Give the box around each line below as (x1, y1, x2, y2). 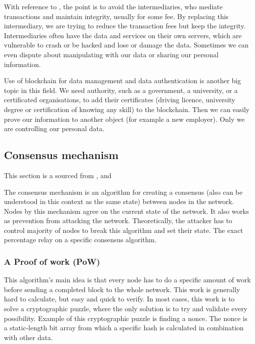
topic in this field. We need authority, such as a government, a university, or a (4, 85, 238, 95)
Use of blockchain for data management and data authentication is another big (4, 75, 241, 86)
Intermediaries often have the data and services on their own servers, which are (4, 30, 242, 40)
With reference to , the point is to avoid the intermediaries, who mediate (4, 1, 223, 11)
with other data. (4, 332, 53, 342)
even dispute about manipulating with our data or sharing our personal (4, 49, 219, 59)
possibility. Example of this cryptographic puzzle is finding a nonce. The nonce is (4, 313, 248, 323)
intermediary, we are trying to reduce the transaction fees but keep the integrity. (4, 21, 246, 31)
